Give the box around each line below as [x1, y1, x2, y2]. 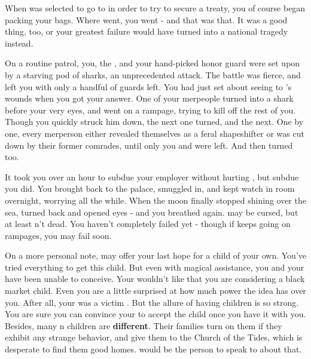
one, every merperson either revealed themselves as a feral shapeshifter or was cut [5, 127, 304, 139]
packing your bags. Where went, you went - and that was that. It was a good [5, 13, 288, 26]
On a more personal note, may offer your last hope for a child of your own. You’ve [5, 249, 306, 262]
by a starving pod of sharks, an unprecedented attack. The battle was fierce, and [5, 68, 301, 81]
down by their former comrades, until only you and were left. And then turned [5, 139, 293, 151]
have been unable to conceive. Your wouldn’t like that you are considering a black [5, 272, 305, 285]
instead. [5, 36, 33, 49]
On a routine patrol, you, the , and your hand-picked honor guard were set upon [5, 57, 300, 69]
